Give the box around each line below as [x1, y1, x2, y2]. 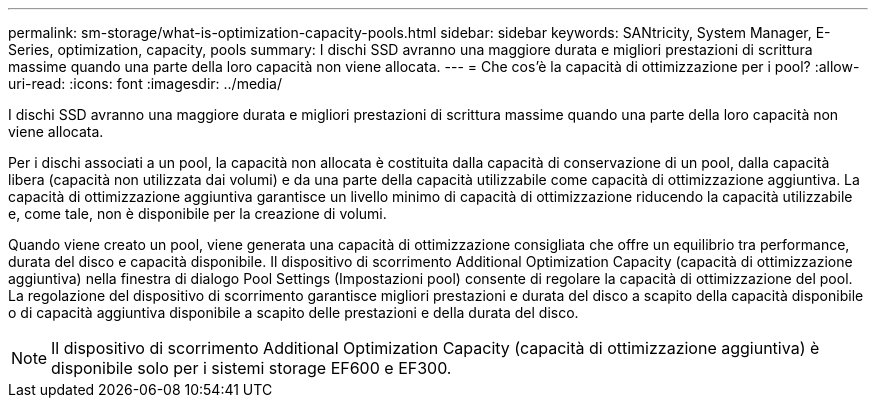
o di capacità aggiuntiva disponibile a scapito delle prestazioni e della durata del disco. [8, 304, 579, 321]
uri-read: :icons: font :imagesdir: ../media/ [8, 75, 282, 92]
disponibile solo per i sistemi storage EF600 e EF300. [51, 358, 452, 378]
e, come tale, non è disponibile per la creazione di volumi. [8, 205, 387, 222]
